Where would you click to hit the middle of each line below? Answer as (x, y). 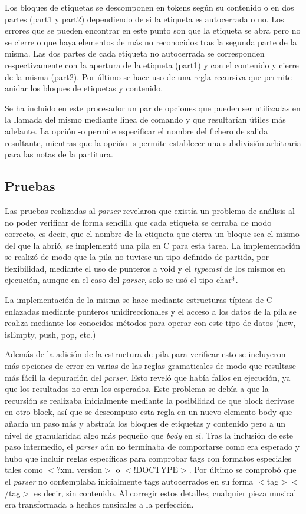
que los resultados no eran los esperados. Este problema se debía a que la (137, 389)
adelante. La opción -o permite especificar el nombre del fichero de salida (136, 131)
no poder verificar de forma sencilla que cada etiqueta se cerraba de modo (138, 222)
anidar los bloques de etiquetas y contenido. (84, 88)
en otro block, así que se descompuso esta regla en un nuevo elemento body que (149, 412)
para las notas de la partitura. (59, 154)
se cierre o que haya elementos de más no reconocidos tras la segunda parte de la (151, 42)
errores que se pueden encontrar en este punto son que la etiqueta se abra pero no (153, 30)
